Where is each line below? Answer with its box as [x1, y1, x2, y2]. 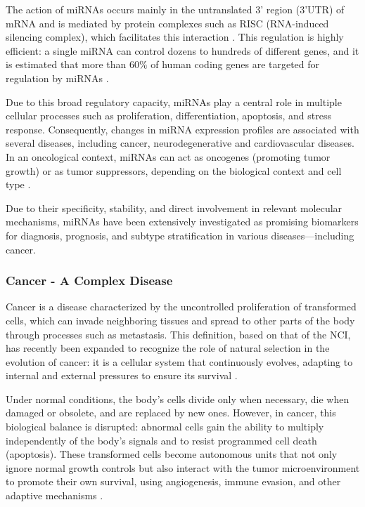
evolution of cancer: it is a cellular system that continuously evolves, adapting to [6, 354, 353, 369]
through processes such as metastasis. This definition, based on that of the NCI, [6, 327, 351, 341]
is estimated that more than [6, 57, 127, 72]
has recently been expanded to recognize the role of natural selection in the [6, 341, 330, 355]
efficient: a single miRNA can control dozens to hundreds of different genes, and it [6, 43, 359, 58]
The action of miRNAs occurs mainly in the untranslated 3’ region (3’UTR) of [6, 2, 345, 16]
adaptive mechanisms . [6, 488, 103, 503]
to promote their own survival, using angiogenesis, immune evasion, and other [6, 474, 341, 489]
